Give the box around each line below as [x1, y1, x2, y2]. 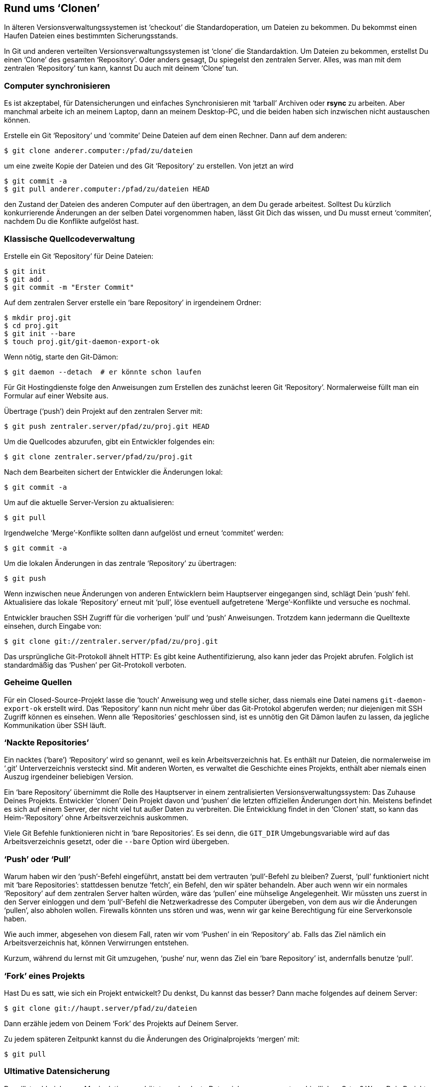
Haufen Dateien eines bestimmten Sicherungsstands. [4, 31, 178, 40]
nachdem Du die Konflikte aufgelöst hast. [4, 217, 139, 226]
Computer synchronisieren [4, 80, 110, 91]
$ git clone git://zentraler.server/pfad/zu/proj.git [4, 637, 218, 645]
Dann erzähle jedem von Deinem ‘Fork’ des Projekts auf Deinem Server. [4, 1019, 238, 1028]
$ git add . [4, 275, 50, 283]
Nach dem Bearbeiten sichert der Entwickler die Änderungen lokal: [4, 467, 223, 476]
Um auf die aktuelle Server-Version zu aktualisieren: [4, 498, 174, 507]
